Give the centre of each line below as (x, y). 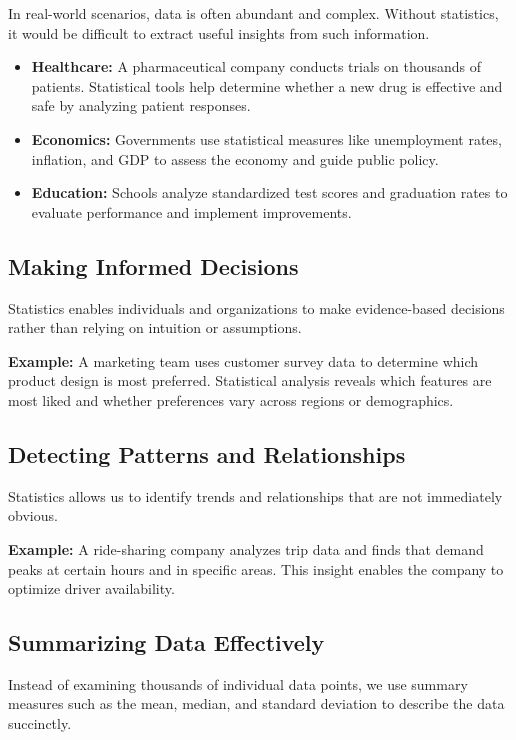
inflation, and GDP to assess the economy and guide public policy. (235, 158)
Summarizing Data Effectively (166, 642)
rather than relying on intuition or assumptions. (155, 327)
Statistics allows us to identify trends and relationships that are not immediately (255, 495)
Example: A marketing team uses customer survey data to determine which (243, 360)
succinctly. (40, 723)
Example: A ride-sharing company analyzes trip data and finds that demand (246, 548)
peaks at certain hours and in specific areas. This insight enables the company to (256, 568)
